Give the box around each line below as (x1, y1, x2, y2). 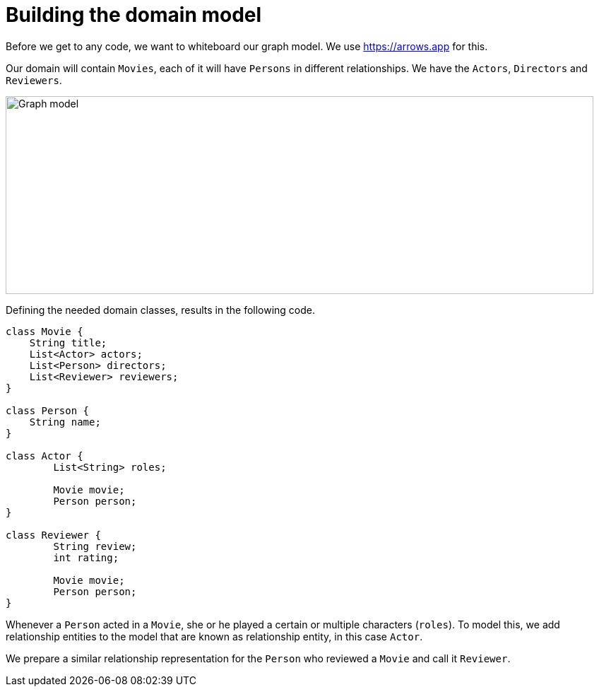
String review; (53, 540, 137, 552)
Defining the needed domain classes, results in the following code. (6, 303, 316, 316)
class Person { (6, 404, 90, 416)
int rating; (53, 551, 119, 563)
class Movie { (6, 325, 83, 337)
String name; (29, 416, 101, 428)
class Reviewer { (6, 529, 101, 541)
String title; (29, 336, 107, 348)
